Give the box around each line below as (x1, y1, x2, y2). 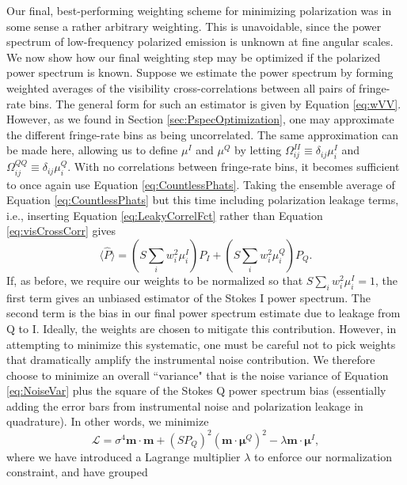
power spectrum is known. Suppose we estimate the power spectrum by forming (6, 64, 394, 81)
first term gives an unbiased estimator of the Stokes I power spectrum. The (6, 289, 371, 305)
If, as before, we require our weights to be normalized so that (6, 271, 303, 288)
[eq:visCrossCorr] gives (6, 222, 116, 239)
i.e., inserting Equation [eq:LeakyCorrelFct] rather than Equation (6, 207, 323, 223)
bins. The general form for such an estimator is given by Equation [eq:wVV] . (29, 95, 401, 112)
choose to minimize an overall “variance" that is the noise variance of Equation (6, 366, 389, 383)
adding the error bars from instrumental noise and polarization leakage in (6, 397, 363, 414)
